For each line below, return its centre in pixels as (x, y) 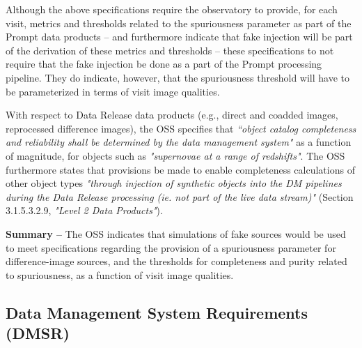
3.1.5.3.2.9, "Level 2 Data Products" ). (84, 210)
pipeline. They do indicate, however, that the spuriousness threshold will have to (178, 77)
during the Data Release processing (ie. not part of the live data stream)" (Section (180, 196)
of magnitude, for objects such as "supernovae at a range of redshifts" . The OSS (175, 155)
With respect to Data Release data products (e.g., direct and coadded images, (172, 115)
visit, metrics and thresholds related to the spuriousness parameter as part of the (179, 23)
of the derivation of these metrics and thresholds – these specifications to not (170, 50)
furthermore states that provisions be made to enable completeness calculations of (180, 169)
